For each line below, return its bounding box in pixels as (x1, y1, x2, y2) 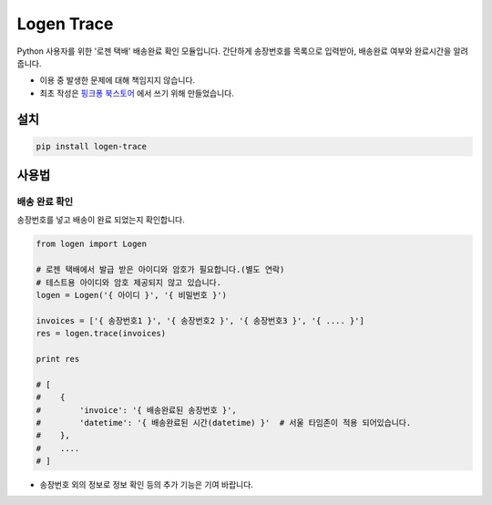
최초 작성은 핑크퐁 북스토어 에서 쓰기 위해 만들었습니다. (39, 88, 234, 98)
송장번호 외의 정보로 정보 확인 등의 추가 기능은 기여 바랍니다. (39, 479, 254, 490)
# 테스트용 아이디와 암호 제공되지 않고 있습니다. (36, 277, 222, 287)
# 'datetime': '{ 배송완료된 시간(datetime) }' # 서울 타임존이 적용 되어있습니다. (36, 417, 412, 428)
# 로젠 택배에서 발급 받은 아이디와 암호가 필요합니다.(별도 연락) (36, 264, 285, 275)
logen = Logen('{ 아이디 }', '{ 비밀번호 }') (36, 290, 228, 301)
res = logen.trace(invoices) (36, 328, 167, 339)
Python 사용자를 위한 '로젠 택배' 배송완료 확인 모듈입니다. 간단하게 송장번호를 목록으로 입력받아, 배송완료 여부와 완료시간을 (16, 46, 452, 57)
